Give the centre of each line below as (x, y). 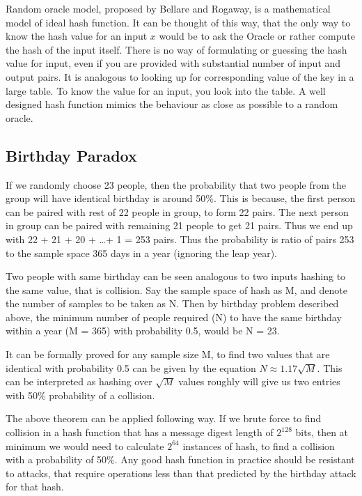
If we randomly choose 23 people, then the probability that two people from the (176, 184)
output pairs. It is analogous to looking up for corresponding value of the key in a (180, 76)
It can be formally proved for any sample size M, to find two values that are (168, 354)
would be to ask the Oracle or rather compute (257, 36)
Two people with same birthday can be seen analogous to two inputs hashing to (176, 276)
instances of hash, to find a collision (259, 445)
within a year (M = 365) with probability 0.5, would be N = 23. (143, 331)
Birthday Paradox (71, 155)
